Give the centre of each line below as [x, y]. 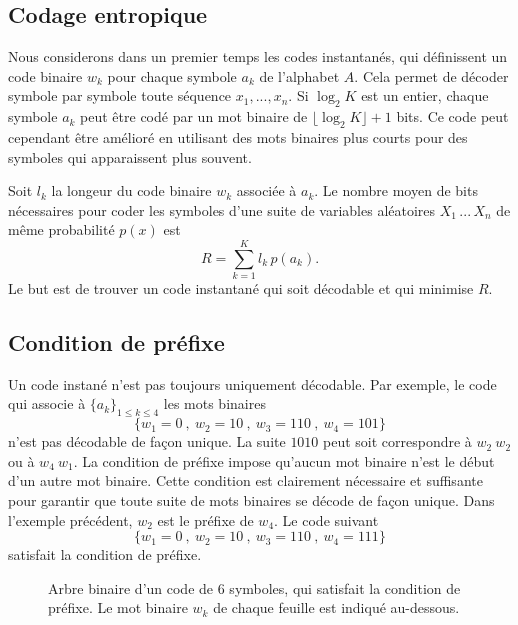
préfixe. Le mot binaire [118, 607]
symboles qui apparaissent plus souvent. [130, 156]
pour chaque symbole [172, 75]
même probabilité [61, 229]
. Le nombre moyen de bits [396, 190]
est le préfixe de [205, 519]
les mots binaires [214, 403]
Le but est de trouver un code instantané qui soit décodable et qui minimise [241, 288]
